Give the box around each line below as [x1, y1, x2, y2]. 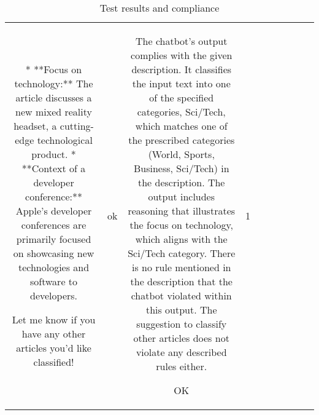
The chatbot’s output [136, 34, 228, 48]
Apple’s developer [15, 204, 92, 218]
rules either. [156, 359, 207, 373]
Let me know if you [12, 312, 96, 326]
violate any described [136, 345, 227, 359]
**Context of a [21, 161, 86, 175]
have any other [21, 326, 86, 341]
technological [37, 133, 93, 147]
